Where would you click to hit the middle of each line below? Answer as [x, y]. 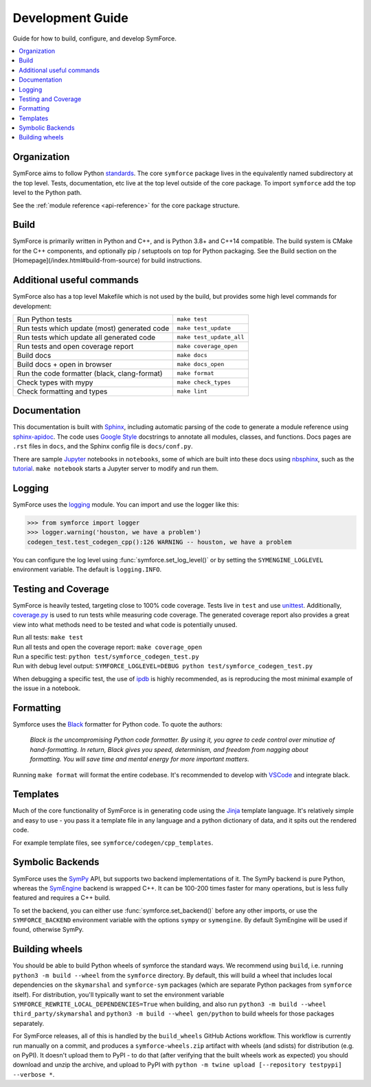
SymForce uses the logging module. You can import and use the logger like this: [126, 504]
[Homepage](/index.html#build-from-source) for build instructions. [107, 260]
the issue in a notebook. [47, 688]
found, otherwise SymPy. [48, 930]
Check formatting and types [62, 391]
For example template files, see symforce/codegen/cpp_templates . [113, 843]
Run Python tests [44, 319]
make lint [192, 391]
